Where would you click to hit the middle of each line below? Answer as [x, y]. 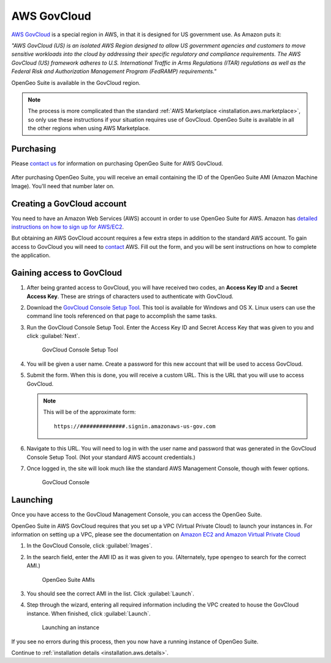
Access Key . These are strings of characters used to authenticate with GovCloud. [130, 296]
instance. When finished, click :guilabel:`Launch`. [89, 613]
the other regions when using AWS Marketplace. [89, 128]
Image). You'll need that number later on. [63, 186]
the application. [31, 256]
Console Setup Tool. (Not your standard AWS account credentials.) [111, 457]
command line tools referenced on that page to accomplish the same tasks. [122, 316]
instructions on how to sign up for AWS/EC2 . [67, 227]
